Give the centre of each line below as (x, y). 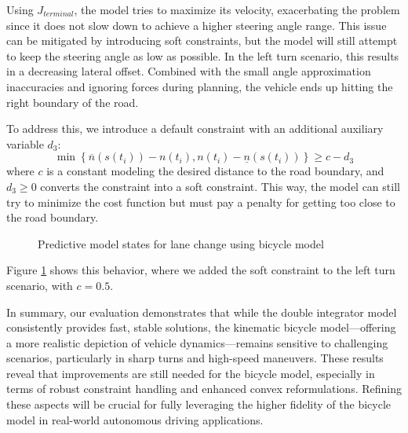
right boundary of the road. (73, 102)
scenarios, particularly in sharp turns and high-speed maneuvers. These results (195, 358)
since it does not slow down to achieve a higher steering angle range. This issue (197, 25)
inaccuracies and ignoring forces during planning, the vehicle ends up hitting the (200, 86)
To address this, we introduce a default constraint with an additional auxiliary (195, 128)
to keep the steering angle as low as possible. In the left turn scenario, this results (203, 55)
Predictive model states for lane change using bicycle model (181, 243)
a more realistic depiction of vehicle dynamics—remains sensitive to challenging (197, 342)
